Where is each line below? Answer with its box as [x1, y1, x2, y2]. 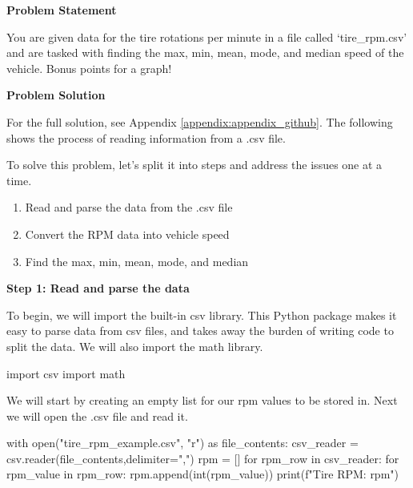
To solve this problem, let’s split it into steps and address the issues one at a [6, 156, 383, 173]
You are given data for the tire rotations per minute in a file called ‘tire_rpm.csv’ [6, 28, 407, 45]
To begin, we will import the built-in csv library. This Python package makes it [6, 306, 397, 323]
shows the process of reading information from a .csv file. [6, 129, 286, 146]
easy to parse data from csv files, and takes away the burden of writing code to [6, 322, 394, 339]
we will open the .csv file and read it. [6, 407, 188, 424]
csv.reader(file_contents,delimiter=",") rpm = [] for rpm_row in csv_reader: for [6, 450, 399, 466]
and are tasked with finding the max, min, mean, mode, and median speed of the [6, 44, 404, 61]
